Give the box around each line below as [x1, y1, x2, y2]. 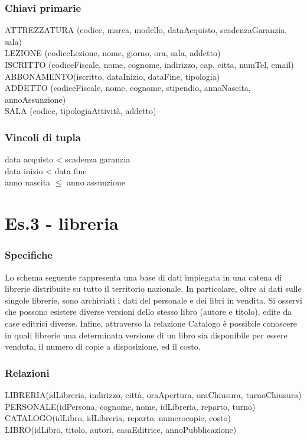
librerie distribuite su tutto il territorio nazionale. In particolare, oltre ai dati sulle [5, 282, 302, 295]
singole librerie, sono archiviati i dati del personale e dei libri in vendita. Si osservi [5, 294, 302, 306]
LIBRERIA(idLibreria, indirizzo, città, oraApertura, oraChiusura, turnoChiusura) [5, 388, 302, 400]
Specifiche [5, 247, 53, 262]
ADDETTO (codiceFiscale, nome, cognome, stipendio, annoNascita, [5, 82, 251, 94]
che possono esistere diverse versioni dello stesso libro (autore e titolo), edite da [5, 305, 292, 318]
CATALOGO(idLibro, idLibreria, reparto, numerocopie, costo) [5, 412, 231, 424]
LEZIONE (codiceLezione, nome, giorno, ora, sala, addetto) [5, 47, 221, 59]
